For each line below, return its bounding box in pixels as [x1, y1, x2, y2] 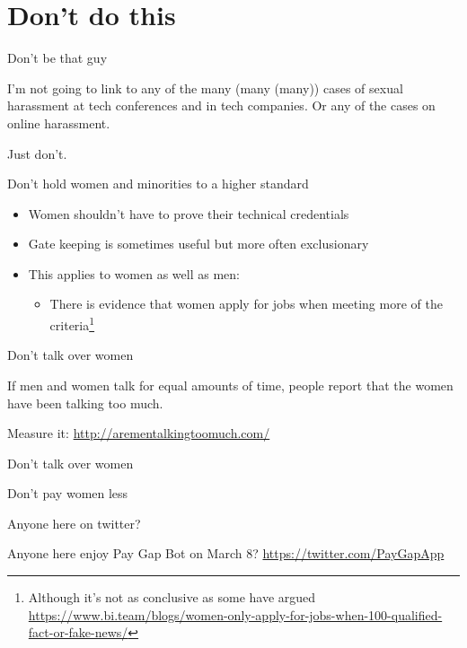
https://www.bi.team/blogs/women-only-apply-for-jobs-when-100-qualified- [28, 605, 443, 624]
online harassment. [7, 113, 110, 132]
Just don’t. [7, 144, 67, 162]
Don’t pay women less [7, 484, 128, 503]
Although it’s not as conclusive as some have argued [28, 588, 316, 607]
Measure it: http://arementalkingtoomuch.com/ [7, 424, 270, 442]
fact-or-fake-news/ [28, 623, 128, 642]
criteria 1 [49, 313, 95, 334]
